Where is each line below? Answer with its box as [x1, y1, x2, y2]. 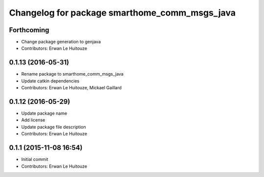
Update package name [21, 110, 67, 117]
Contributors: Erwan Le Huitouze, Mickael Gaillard [21, 85, 122, 91]
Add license [21, 117, 45, 123]
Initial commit [21, 157, 48, 162]
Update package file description [21, 124, 86, 130]
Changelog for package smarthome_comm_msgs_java [9, 7, 236, 18]
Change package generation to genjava [21, 39, 101, 45]
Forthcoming [9, 26, 49, 34]
